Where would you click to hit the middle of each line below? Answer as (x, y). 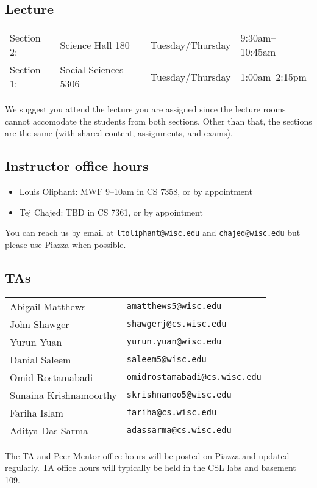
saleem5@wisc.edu (166, 359)
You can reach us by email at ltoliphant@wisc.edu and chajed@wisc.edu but (153, 232)
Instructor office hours (77, 166)
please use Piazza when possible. (66, 245)
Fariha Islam (37, 412)
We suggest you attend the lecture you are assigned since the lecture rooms (145, 109)
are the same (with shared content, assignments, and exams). (119, 133)
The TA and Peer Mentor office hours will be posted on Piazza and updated (147, 455)
